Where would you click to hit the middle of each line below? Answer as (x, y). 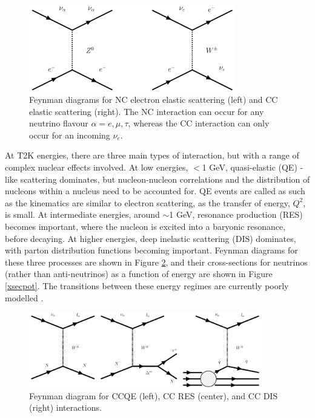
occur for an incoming (70, 135)
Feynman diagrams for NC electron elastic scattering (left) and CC (154, 100)
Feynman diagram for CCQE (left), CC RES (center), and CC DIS (154, 395)
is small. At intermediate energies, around (82, 214)
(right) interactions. (65, 407)
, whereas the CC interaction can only (199, 123)
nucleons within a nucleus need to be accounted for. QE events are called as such (155, 191)
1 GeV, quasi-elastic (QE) (250, 167)
